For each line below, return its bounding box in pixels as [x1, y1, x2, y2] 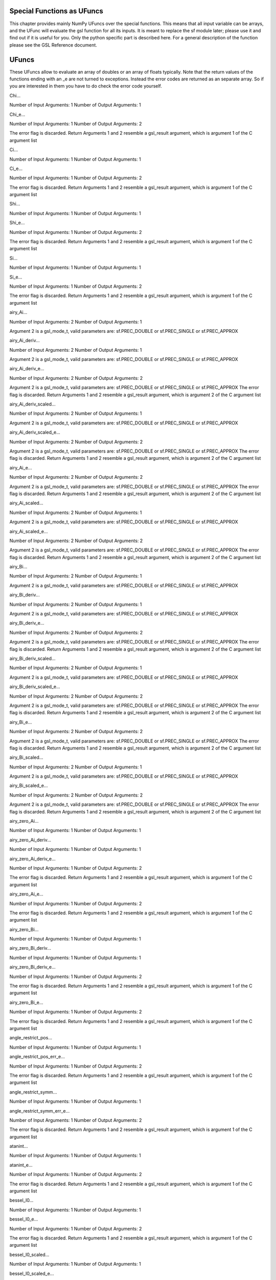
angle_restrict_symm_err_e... [9, 1107, 70, 1114]
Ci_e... [9, 165, 23, 172]
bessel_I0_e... [9, 1216, 38, 1222]
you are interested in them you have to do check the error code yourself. [9, 83, 162, 89]
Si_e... [9, 274, 22, 280]
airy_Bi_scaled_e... [9, 782, 48, 788]
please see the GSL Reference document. [9, 41, 97, 48]
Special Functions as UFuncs [9, 7, 103, 15]
